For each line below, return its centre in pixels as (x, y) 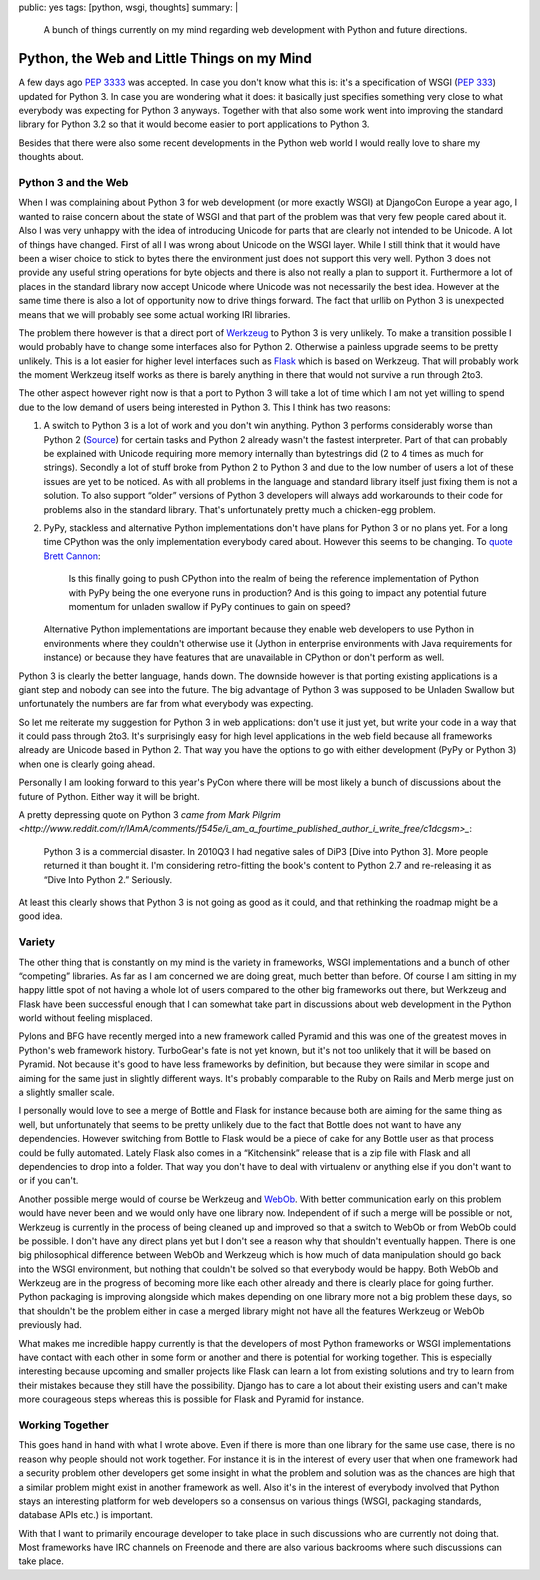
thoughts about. (51, 157)
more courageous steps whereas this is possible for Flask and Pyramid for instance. (191, 1399)
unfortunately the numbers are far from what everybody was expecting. (166, 704)
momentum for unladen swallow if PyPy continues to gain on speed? (209, 606)
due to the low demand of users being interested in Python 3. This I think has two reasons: (204, 407)
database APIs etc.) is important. (86, 1515)
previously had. (50, 1325)
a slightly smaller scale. (66, 1092)
